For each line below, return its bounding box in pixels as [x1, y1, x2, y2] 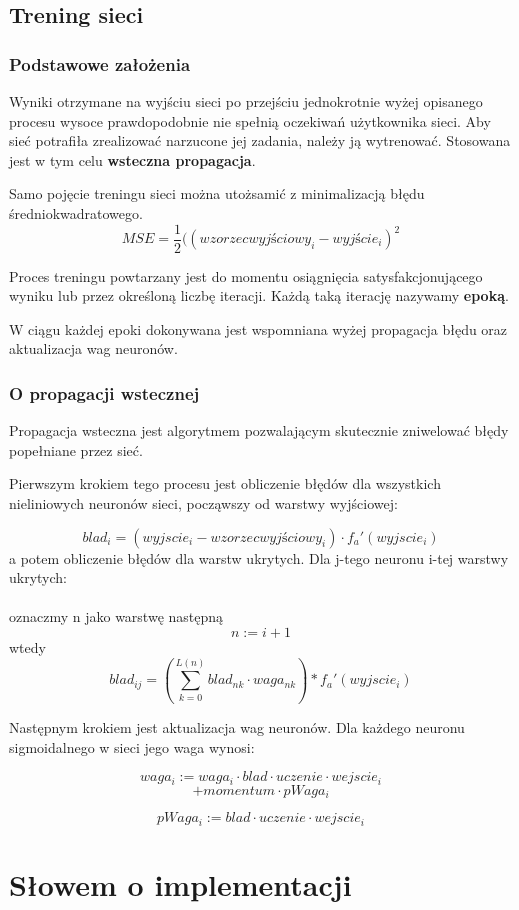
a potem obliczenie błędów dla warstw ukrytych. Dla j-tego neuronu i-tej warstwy [9, 547, 509, 568]
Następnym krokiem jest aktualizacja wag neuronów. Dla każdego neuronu [9, 717, 465, 738]
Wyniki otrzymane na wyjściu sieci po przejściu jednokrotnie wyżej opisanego [9, 91, 483, 111]
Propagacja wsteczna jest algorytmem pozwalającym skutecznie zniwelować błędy [9, 420, 509, 441]
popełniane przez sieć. [9, 439, 143, 460]
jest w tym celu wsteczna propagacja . [9, 149, 256, 170]
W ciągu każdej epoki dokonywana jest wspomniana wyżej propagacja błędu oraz [9, 318, 508, 339]
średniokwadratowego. [9, 202, 143, 223]
